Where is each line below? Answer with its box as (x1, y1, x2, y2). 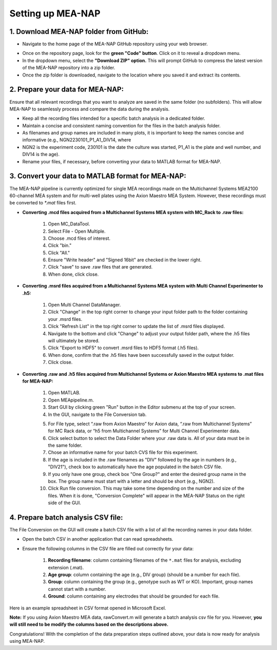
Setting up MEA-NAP (9, 8, 101, 19)
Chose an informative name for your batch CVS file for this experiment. (48, 449, 199, 455)
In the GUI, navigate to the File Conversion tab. (48, 411, 147, 417)
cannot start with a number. (48, 586, 106, 592)
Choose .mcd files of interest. (48, 235, 111, 241)
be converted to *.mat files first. (9, 200, 77, 206)
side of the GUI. (48, 500, 82, 506)
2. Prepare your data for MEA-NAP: (9, 85, 124, 94)
